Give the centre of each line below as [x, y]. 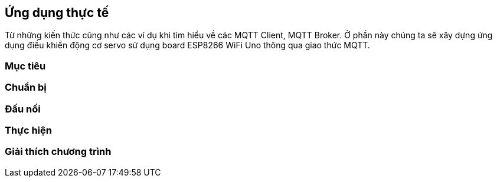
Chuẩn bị [26, 87]
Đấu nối [23, 109]
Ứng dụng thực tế [57, 13]
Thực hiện [28, 130]
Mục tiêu [25, 66]
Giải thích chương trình [58, 152]
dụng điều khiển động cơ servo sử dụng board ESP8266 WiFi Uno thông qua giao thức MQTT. [187, 45]
